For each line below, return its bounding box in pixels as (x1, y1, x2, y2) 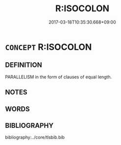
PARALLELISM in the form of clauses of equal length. (5, 74, 112, 80)
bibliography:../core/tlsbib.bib (5, 134, 65, 140)
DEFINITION (5, 61, 43, 69)
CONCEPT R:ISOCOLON (5, 41, 92, 52)
